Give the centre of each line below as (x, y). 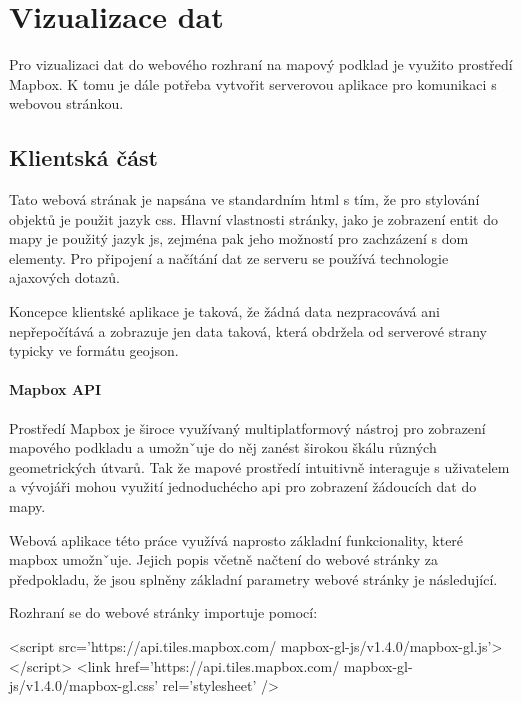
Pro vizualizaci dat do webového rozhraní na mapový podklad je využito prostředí (261, 64)
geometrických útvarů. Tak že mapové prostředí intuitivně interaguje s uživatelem (259, 466)
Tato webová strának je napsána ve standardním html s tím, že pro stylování (244, 199)
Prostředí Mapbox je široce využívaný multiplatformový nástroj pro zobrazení (247, 427)
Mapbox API (55, 389)
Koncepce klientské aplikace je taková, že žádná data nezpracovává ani (224, 311)
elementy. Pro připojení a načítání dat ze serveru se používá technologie (229, 257)
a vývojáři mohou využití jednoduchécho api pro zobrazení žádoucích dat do (243, 486)
